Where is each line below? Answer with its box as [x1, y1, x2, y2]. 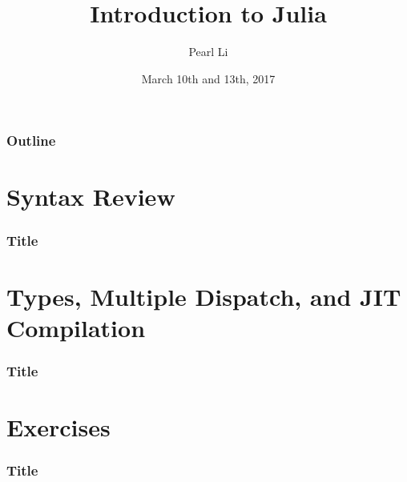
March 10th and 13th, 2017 [141, 70, 276, 86]
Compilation [6, 311, 146, 343]
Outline [6, 131, 56, 151]
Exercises [6, 411, 111, 444]
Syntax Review [6, 180, 175, 213]
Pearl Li [188, 43, 228, 60]
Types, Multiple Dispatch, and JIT [6, 279, 401, 312]
